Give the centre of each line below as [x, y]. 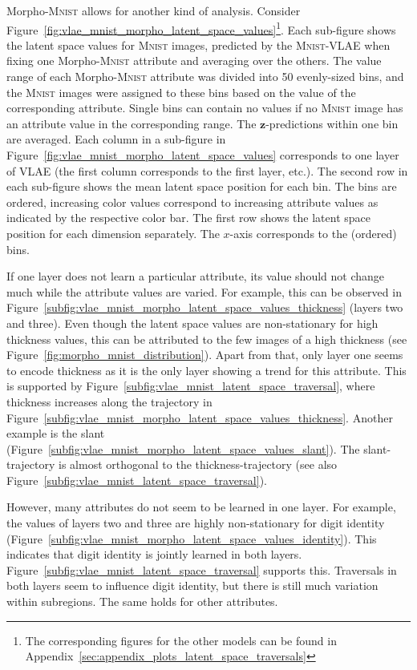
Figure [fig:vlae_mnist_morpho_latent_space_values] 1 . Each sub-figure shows [201, 28]
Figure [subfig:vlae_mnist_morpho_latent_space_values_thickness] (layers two [205, 307]
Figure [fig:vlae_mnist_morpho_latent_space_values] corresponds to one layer [203, 155]
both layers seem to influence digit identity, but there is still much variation [192, 585]
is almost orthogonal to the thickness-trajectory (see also [198, 464]
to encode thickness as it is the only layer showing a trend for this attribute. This [206, 370]
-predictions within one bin [332, 123]
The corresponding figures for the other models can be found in [181, 640]
